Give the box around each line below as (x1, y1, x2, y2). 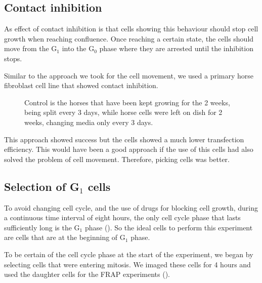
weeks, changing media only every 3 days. (24, 116, 153, 127)
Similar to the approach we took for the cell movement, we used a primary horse (4, 70, 254, 80)
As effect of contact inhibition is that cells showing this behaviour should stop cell (4, 23, 258, 34)
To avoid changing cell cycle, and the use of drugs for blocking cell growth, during (4, 202, 258, 213)
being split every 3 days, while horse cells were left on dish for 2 (24, 107, 223, 117)
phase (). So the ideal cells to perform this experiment (84, 222, 253, 232)
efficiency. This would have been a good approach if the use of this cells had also (4, 144, 253, 154)
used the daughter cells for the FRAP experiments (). (4, 269, 170, 279)
